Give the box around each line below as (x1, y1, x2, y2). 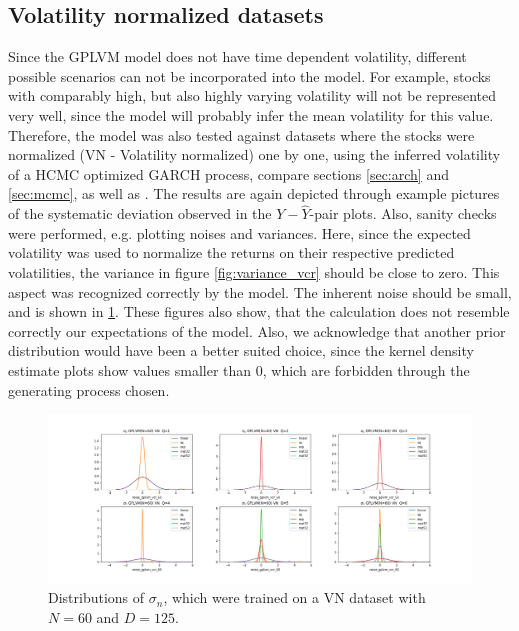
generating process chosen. (8, 379, 170, 400)
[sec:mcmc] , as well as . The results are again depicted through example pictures (8, 183, 500, 204)
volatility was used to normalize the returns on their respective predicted (8, 242, 455, 263)
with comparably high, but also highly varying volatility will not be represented (8, 85, 497, 106)
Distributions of (48, 587, 145, 608)
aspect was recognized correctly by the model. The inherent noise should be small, (8, 281, 512, 302)
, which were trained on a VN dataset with (163, 587, 426, 608)
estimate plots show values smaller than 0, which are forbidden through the (8, 359, 470, 380)
